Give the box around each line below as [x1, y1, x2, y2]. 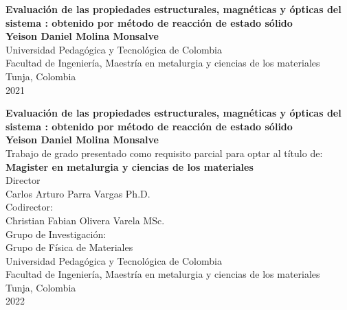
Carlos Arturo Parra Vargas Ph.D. [5, 186, 150, 200]
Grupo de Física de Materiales [5, 240, 133, 254]
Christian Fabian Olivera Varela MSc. [5, 213, 165, 227]
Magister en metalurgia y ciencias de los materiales [5, 159, 254, 174]
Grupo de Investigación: [5, 226, 107, 241]
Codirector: [5, 200, 53, 214]
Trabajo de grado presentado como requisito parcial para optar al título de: [5, 145, 323, 160]
